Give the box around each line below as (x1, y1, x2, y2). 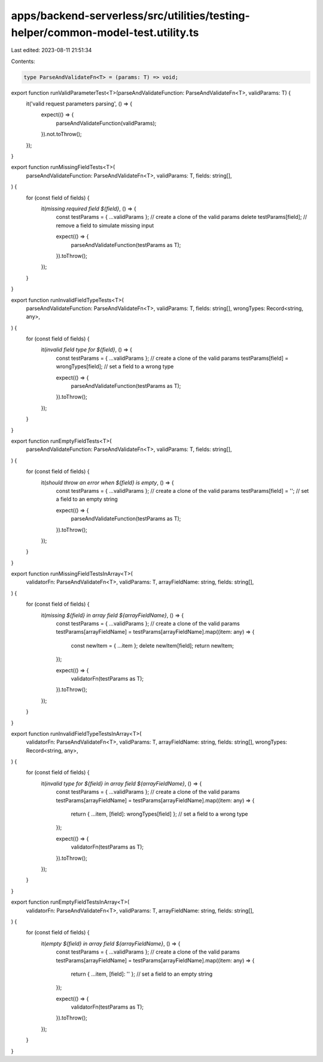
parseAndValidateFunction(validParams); (56, 119, 157, 127)
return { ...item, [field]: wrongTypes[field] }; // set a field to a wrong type (71, 810, 248, 818)
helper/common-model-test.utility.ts (11, 26, 199, 39)
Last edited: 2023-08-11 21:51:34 (11, 47, 92, 54)
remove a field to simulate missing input (56, 222, 154, 229)
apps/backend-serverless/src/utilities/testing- (11, 9, 251, 22)
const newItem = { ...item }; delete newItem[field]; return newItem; (71, 642, 234, 649)
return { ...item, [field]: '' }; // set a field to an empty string (71, 970, 212, 977)
